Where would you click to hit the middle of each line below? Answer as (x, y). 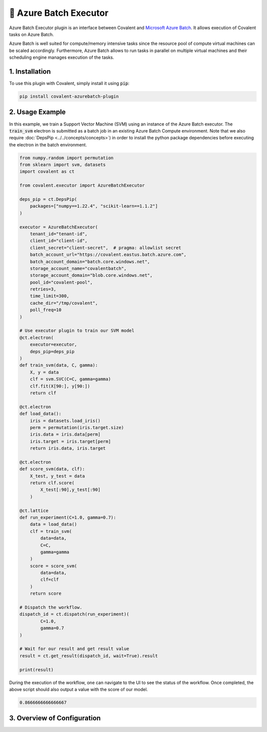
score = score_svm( (54, 566)
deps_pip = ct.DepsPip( (48, 199)
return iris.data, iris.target (68, 448)
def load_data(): (41, 414)
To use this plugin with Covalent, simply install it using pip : (69, 84)
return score (46, 594)
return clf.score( (52, 483)
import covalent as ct (47, 172)
